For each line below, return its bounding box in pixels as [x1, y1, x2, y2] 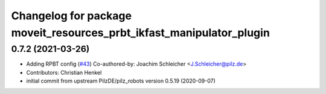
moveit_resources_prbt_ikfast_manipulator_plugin [11, 26, 270, 39]
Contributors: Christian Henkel [26, 69, 102, 76]
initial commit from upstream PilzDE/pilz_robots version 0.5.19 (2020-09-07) [26, 77, 216, 84]
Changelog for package [11, 9, 132, 22]
